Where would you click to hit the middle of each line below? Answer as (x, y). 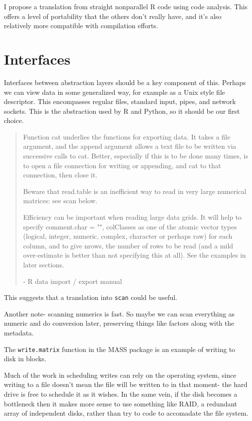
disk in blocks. (25, 359)
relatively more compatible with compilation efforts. (81, 26)
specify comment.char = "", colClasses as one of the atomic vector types (130, 226)
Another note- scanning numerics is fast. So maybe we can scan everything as (119, 313)
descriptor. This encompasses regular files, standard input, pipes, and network (120, 101)
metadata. (19, 333)
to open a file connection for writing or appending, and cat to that (122, 165)
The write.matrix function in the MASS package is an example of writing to (120, 349)
